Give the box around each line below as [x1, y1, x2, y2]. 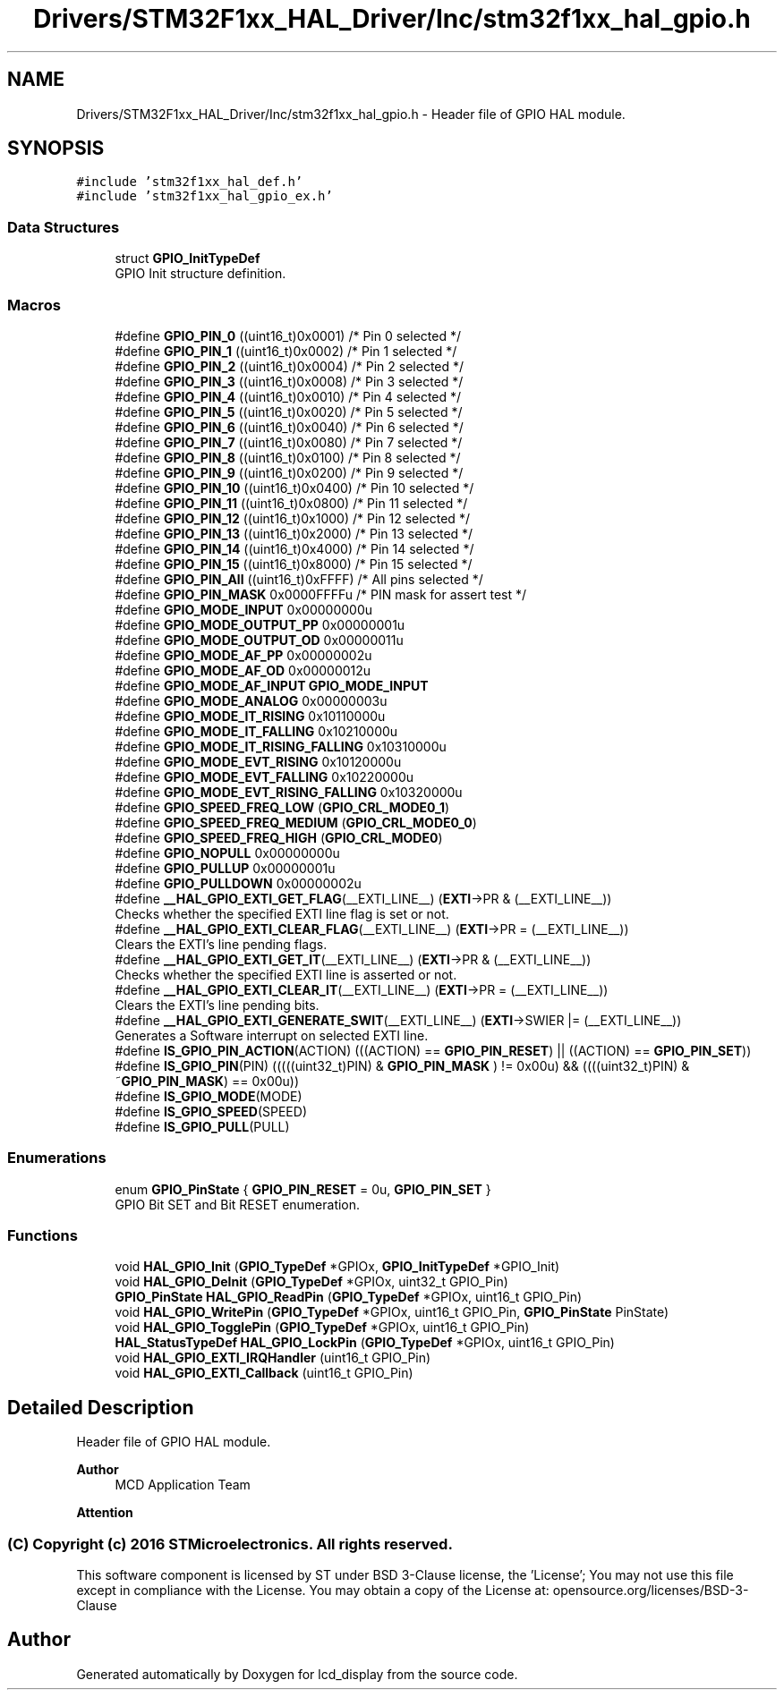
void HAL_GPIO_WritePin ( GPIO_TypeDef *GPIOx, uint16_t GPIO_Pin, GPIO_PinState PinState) [115, 1304, 669, 1320]
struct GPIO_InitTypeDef [115, 250, 260, 267]
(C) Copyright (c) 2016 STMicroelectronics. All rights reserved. [7, 1534, 453, 1553]
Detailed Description [7, 1396, 194, 1419]
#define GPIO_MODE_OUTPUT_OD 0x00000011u [115, 632, 404, 648]
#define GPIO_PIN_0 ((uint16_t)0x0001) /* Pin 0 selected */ [115, 327, 461, 344]
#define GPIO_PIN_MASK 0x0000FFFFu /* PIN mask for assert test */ [115, 586, 527, 602]
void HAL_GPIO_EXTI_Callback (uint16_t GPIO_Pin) [115, 1365, 413, 1381]
